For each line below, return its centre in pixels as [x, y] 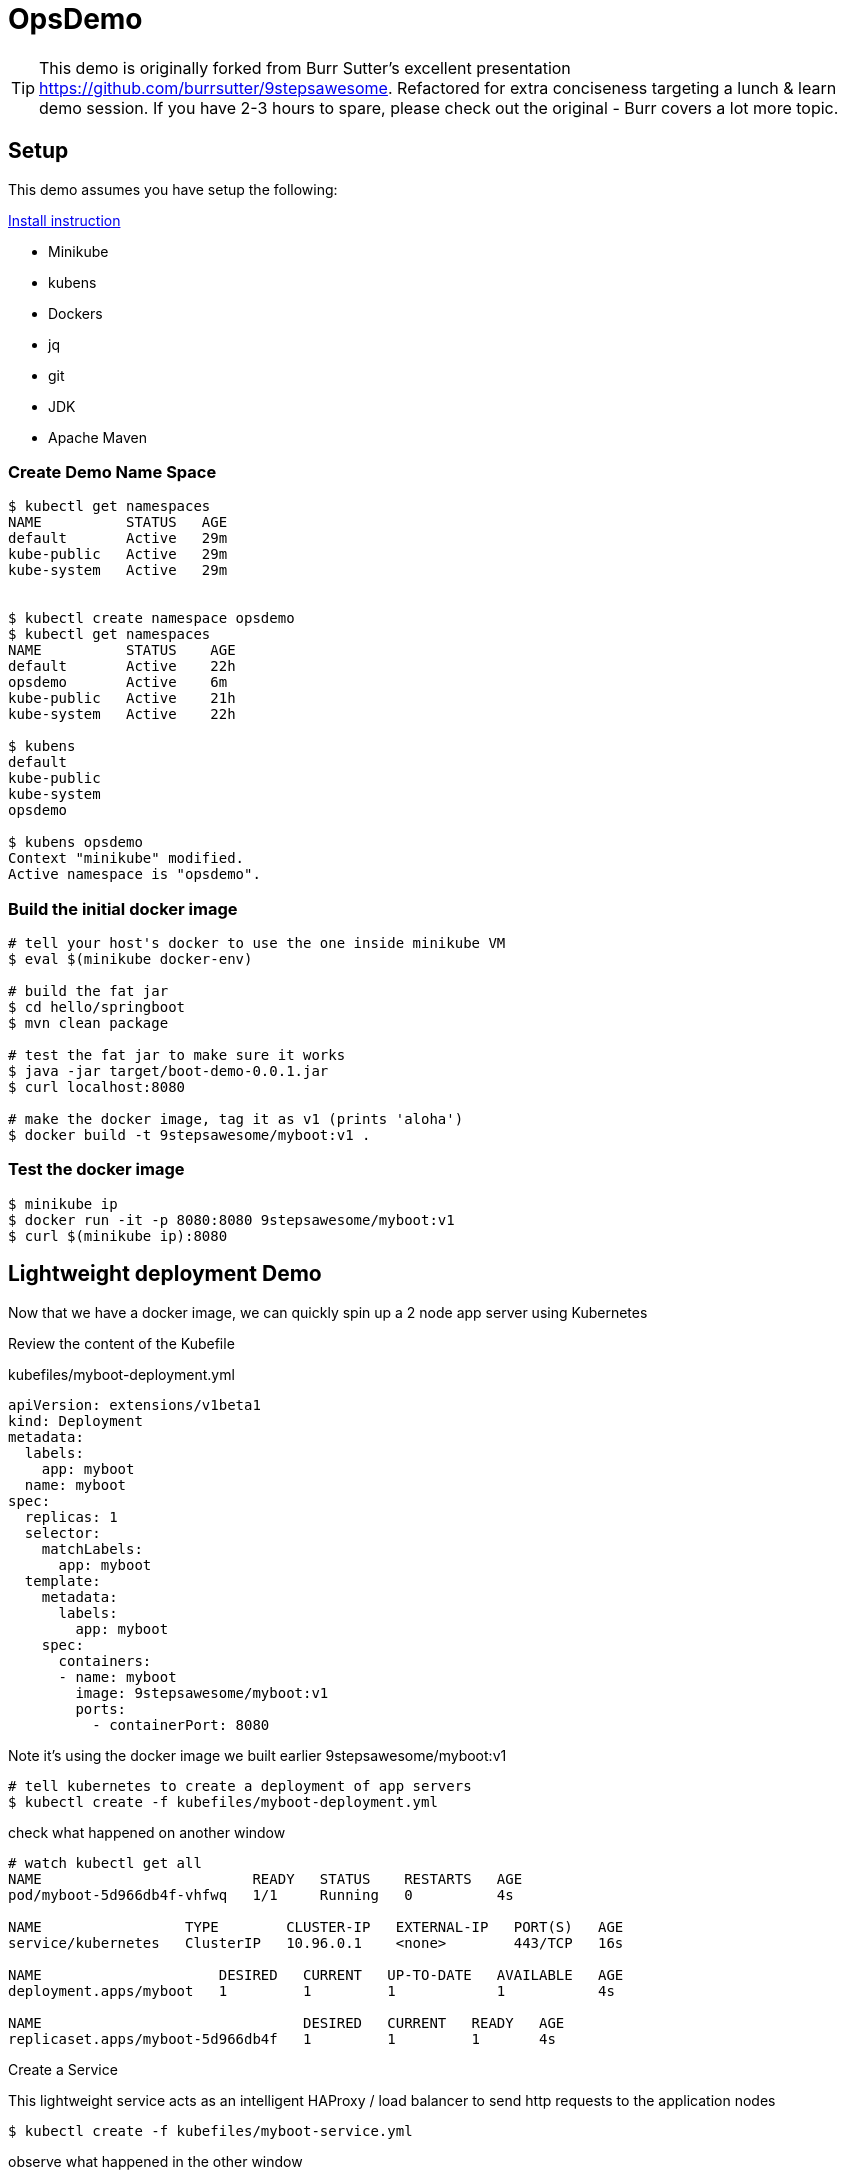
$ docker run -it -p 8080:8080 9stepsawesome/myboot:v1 [231, 1219]
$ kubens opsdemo [75, 842]
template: [62, 1580]
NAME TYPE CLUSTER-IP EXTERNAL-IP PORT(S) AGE [316, 1926]
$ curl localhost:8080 [97, 1087]
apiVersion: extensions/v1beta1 [134, 1404]
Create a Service [63, 2069]
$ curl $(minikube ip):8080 [118, 1235]
